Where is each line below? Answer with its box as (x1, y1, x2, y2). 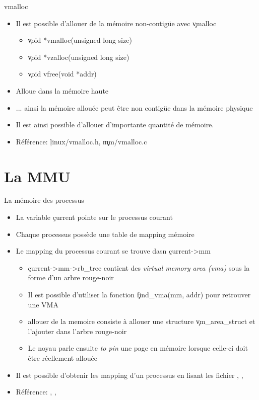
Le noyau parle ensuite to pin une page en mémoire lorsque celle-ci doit (28, 343, 248, 353)
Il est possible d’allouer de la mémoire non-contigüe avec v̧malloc (16, 18, 217, 28)
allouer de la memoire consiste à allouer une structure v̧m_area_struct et (28, 316, 255, 327)
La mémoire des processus (4, 195, 84, 205)
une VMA (28, 299, 58, 309)
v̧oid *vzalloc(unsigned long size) (28, 51, 129, 62)
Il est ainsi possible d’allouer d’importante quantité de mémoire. (16, 119, 214, 130)
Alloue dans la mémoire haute (16, 85, 109, 96)
